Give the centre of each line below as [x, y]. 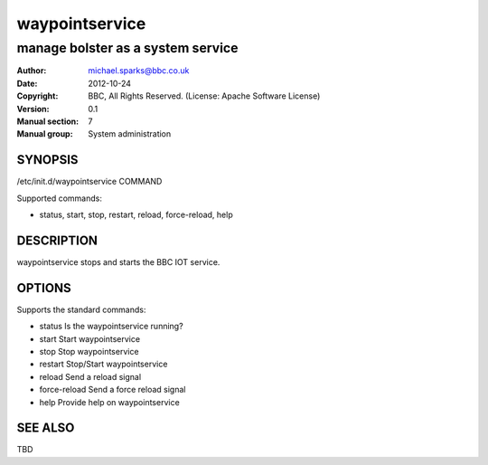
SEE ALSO [46, 428]
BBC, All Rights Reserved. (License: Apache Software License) [204, 96]
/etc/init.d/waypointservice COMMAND [89, 182]
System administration [130, 134]
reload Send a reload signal [90, 376]
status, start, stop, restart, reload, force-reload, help [136, 215]
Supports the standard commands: [81, 309]
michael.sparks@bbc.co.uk [139, 71]
